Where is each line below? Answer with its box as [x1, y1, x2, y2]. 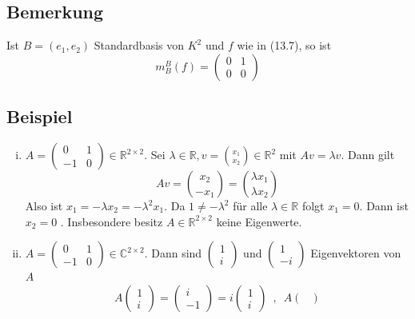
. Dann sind [144, 245, 202, 261]
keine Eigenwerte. [216, 213, 302, 229]
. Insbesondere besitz [60, 213, 163, 229]
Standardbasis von [94, 37, 185, 54]
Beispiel [6, 104, 73, 129]
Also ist [25, 197, 63, 213]
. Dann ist [359, 197, 409, 213]
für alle [233, 197, 268, 213]
